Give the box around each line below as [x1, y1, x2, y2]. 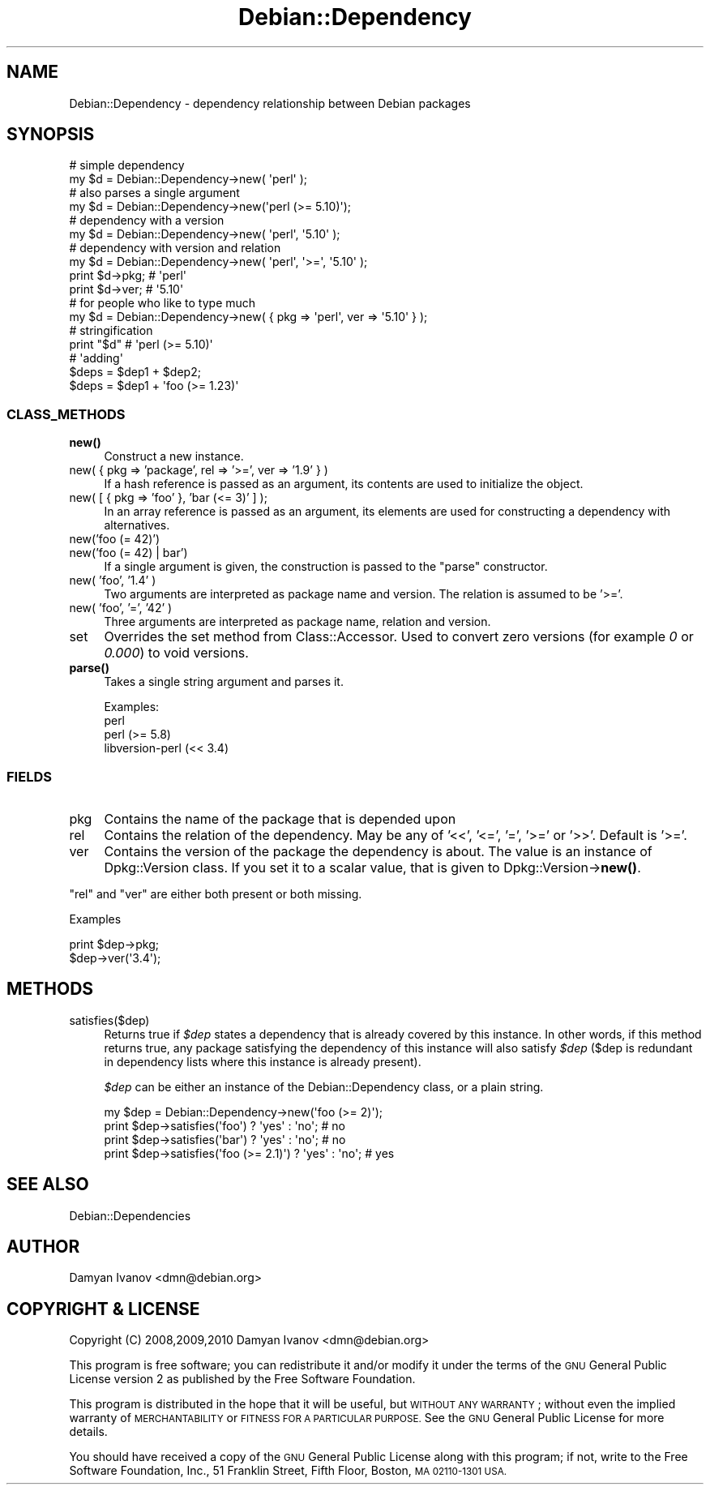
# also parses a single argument [69, 186, 240, 200]
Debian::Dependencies [69, 1208, 191, 1223]
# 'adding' [69, 351, 123, 366]
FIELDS [6, 768, 52, 785]
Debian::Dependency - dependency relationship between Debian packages [69, 96, 471, 110]
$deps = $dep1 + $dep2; [69, 365, 201, 379]
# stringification [69, 323, 153, 338]
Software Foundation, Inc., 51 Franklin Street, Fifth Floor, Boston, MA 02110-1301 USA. [69, 1463, 507, 1478]
